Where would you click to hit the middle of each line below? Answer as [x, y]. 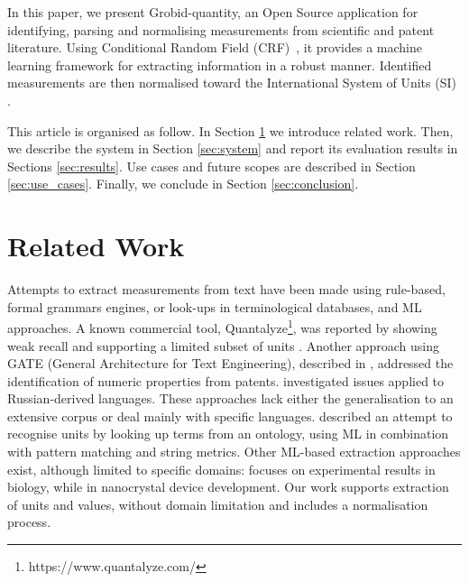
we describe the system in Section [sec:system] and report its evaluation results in [233, 148]
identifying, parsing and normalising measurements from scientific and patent [221, 29]
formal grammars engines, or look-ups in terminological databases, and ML [215, 306]
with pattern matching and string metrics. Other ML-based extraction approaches [234, 452]
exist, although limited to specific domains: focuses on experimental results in [221, 469]
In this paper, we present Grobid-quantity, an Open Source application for [213, 12]
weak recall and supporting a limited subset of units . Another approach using [223, 345]
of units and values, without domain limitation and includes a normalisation [218, 504]
